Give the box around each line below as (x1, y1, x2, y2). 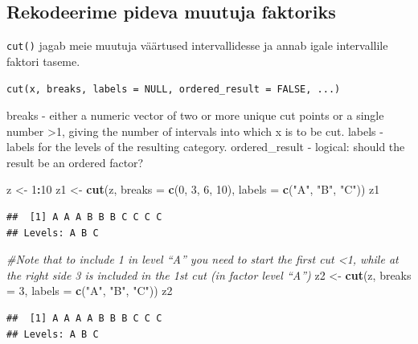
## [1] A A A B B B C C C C (6, 211, 162, 223)
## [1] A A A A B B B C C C (6, 313, 162, 325)
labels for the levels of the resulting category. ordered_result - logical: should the (6, 138, 405, 155)
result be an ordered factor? (6, 154, 144, 170)
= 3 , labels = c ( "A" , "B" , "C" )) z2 (6, 282, 173, 299)
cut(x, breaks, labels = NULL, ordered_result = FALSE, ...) (6, 84, 341, 96)
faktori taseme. (6, 52, 80, 69)
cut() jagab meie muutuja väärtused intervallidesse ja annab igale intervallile (6, 37, 388, 54)
